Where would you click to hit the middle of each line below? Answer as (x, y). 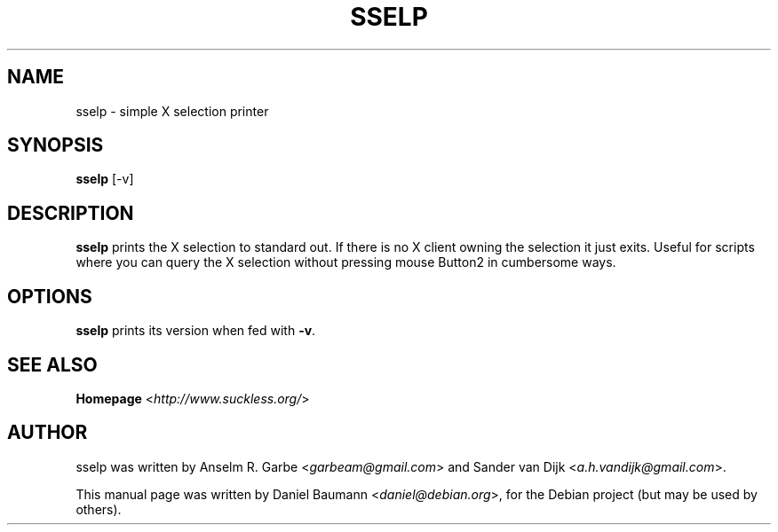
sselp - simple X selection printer (172, 111)
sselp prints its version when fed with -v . (196, 331)
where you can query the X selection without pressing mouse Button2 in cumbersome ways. (346, 262)
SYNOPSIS (56, 145)
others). (99, 509)
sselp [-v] (105, 179)
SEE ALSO (52, 364)
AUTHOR (48, 433)
